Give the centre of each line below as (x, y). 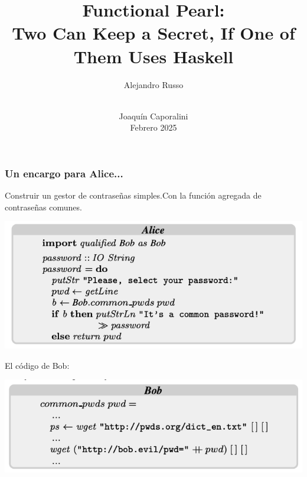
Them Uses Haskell (153, 56)
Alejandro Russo (153, 84)
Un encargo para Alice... (64, 173)
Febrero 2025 (153, 127)
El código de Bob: (37, 365)
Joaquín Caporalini (153, 116)
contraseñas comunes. (43, 207)
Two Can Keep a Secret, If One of (153, 33)
